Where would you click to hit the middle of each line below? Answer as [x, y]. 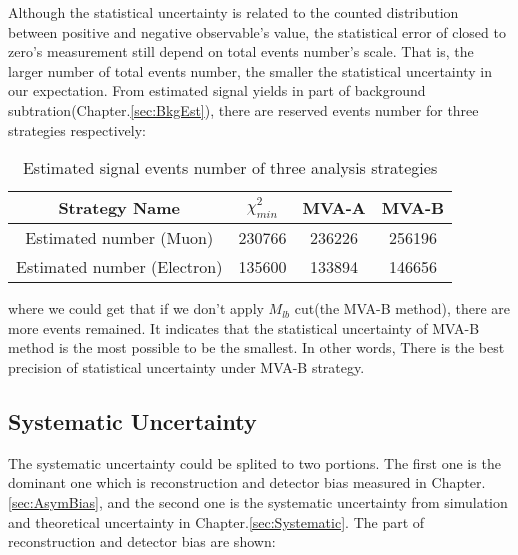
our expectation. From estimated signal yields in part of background [217, 90]
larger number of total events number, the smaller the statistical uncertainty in [250, 70]
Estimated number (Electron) [119, 267]
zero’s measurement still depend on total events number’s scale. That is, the [241, 51]
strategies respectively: [77, 129]
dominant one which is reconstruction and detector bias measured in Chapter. [247, 482]
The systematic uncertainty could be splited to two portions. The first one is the [254, 462]
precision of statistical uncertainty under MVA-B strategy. [186, 366]
